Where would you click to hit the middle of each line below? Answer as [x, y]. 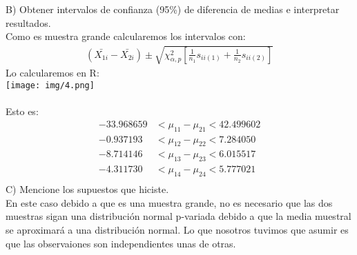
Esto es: [22, 111]
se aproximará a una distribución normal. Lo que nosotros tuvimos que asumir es [177, 229]
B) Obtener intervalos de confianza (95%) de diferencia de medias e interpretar [173, 9]
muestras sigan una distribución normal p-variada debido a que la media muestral [178, 216]
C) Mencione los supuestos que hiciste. [87, 189]
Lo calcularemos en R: [52, 73]
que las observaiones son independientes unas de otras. [121, 243]
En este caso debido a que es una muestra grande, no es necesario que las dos [169, 202]
